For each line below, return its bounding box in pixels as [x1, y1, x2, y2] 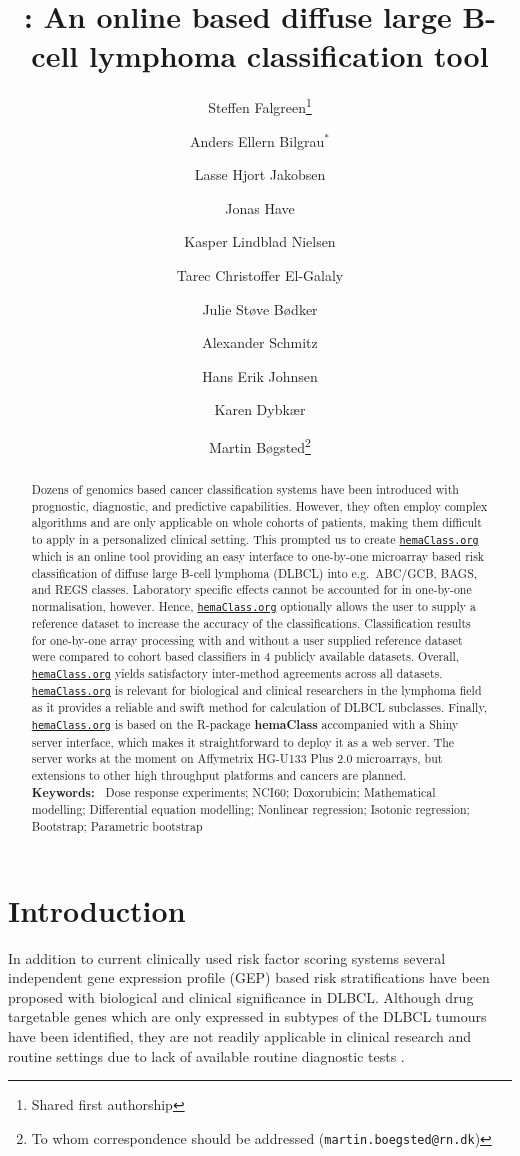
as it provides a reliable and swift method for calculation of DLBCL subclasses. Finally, [31, 699, 488, 716]
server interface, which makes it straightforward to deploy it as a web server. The [31, 733, 455, 750]
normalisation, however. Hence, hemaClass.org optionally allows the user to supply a [31, 598, 476, 615]
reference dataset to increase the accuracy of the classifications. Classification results [31, 615, 471, 632]
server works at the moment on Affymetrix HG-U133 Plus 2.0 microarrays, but [31, 750, 443, 767]
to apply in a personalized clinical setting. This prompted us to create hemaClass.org [31, 530, 479, 547]
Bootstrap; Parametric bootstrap [31, 818, 203, 835]
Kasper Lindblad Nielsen [184, 231, 336, 252]
